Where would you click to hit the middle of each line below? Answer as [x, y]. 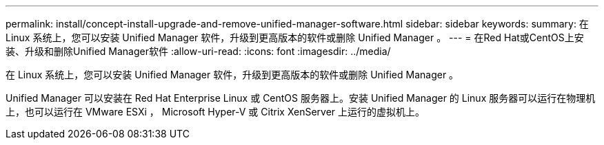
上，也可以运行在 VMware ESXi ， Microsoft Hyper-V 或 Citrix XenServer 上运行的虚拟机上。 [215, 112]
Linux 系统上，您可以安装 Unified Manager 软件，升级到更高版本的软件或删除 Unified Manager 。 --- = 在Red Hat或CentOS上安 [295, 37]
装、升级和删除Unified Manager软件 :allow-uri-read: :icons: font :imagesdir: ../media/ [198, 51]
